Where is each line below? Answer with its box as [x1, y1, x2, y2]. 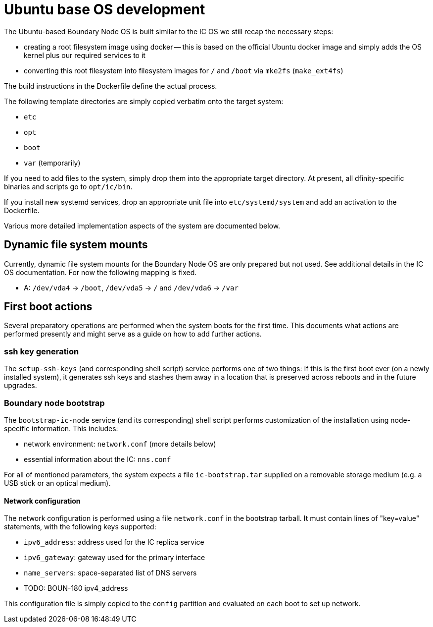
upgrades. [4, 381, 37, 390]
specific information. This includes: [4, 424, 118, 433]
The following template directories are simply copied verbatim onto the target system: [4, 97, 284, 106]
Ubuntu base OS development [4, 1, 205, 18]
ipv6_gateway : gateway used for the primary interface [24, 553, 205, 562]
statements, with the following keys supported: [4, 522, 156, 531]
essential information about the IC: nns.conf [24, 455, 171, 463]
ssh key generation [4, 346, 79, 356]
